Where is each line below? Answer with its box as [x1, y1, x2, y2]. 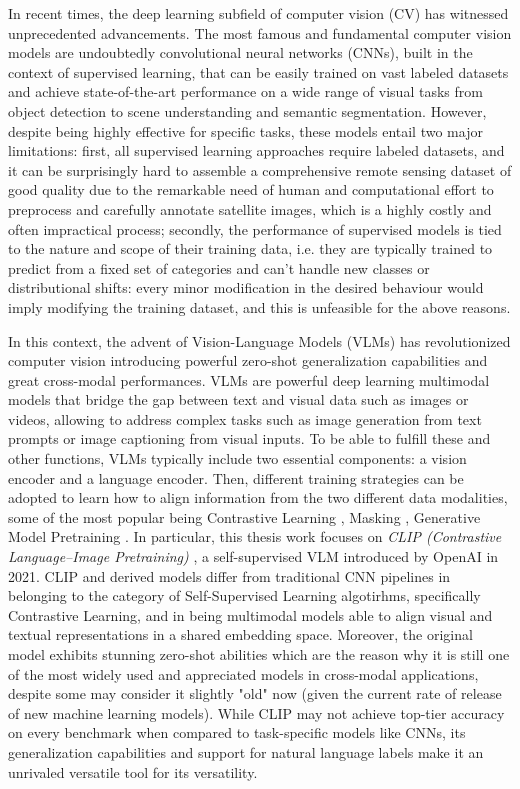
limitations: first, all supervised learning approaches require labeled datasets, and [8, 140, 505, 161]
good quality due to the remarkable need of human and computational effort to [8, 179, 494, 200]
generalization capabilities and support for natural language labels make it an [8, 741, 484, 762]
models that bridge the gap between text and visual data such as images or [8, 389, 469, 410]
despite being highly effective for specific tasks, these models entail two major [8, 120, 483, 141]
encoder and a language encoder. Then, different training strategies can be [8, 467, 464, 488]
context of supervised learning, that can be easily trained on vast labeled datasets [8, 61, 509, 82]
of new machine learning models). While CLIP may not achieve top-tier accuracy [8, 702, 505, 723]
